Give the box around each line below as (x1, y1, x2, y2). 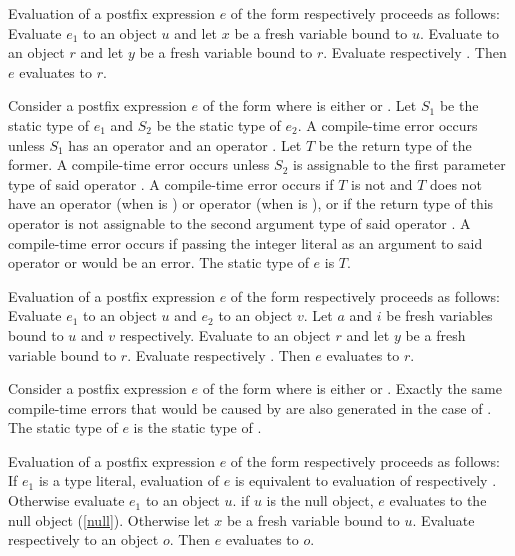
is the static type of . (133, 417, 262, 438)
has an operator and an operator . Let (68, 134, 302, 155)
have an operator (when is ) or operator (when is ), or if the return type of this (8, 193, 494, 214)
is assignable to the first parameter (292, 154, 506, 175)
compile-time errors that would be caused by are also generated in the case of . (8, 397, 492, 418)
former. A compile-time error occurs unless (8, 154, 270, 175)
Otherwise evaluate (8, 490, 125, 511)
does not (430, 173, 482, 194)
